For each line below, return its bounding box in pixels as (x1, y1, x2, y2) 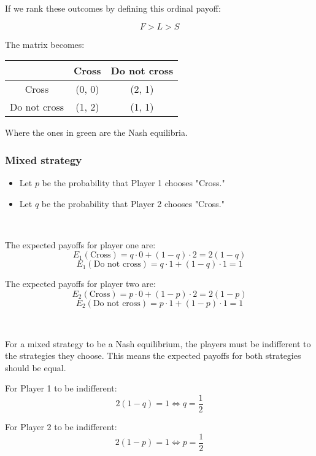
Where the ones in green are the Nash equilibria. (5, 126, 188, 139)
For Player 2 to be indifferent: (5, 420, 117, 433)
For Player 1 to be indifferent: (5, 382, 117, 395)
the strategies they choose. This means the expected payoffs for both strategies (5, 349, 301, 362)
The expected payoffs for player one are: (5, 238, 156, 251)
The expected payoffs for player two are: (5, 277, 156, 290)
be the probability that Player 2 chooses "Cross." (41, 197, 225, 210)
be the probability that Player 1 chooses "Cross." (42, 176, 225, 189)
